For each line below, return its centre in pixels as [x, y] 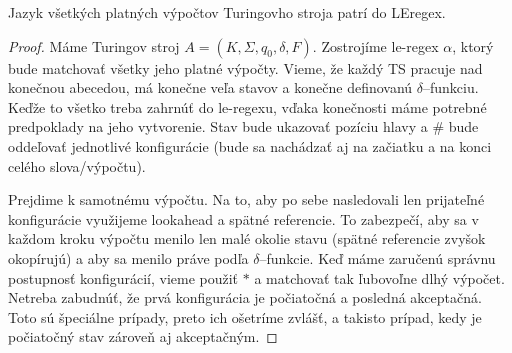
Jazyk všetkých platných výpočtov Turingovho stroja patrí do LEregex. [227, 12]
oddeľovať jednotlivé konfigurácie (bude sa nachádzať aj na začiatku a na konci [250, 145]
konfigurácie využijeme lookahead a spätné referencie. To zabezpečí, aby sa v [243, 218]
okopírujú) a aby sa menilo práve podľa [128, 257]
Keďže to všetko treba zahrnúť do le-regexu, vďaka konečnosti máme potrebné [247, 106]
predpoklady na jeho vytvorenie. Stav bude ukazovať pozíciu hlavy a [218, 126]
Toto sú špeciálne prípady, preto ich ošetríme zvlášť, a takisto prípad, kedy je [245, 316]
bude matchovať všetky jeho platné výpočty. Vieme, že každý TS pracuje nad [245, 67]
